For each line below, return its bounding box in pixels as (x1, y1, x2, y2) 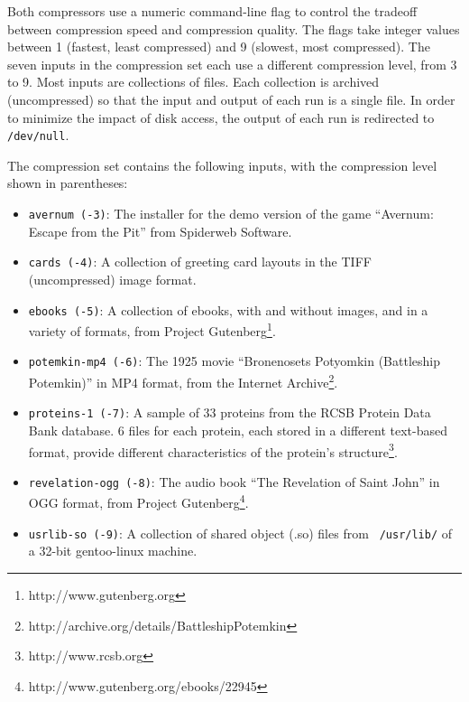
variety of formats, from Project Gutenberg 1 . (28, 319, 276, 340)
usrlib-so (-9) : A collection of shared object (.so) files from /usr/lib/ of (28, 523, 453, 542)
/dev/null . (7, 126, 69, 145)
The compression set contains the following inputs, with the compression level (7, 155, 437, 174)
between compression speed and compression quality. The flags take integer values (7, 19, 460, 38)
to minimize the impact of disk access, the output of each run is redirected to (7, 108, 435, 126)
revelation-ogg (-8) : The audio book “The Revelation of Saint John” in (28, 472, 440, 491)
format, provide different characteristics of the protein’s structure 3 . (28, 439, 398, 461)
